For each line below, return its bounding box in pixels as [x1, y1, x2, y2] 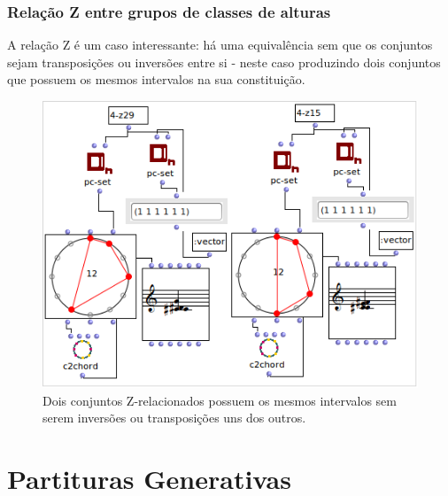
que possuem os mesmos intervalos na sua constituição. [7, 70, 305, 89]
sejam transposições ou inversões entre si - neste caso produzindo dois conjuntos [7, 52, 441, 71]
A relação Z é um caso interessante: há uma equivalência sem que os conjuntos [7, 35, 433, 54]
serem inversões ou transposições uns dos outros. [42, 408, 306, 427]
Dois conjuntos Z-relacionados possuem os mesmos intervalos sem [42, 391, 397, 409]
